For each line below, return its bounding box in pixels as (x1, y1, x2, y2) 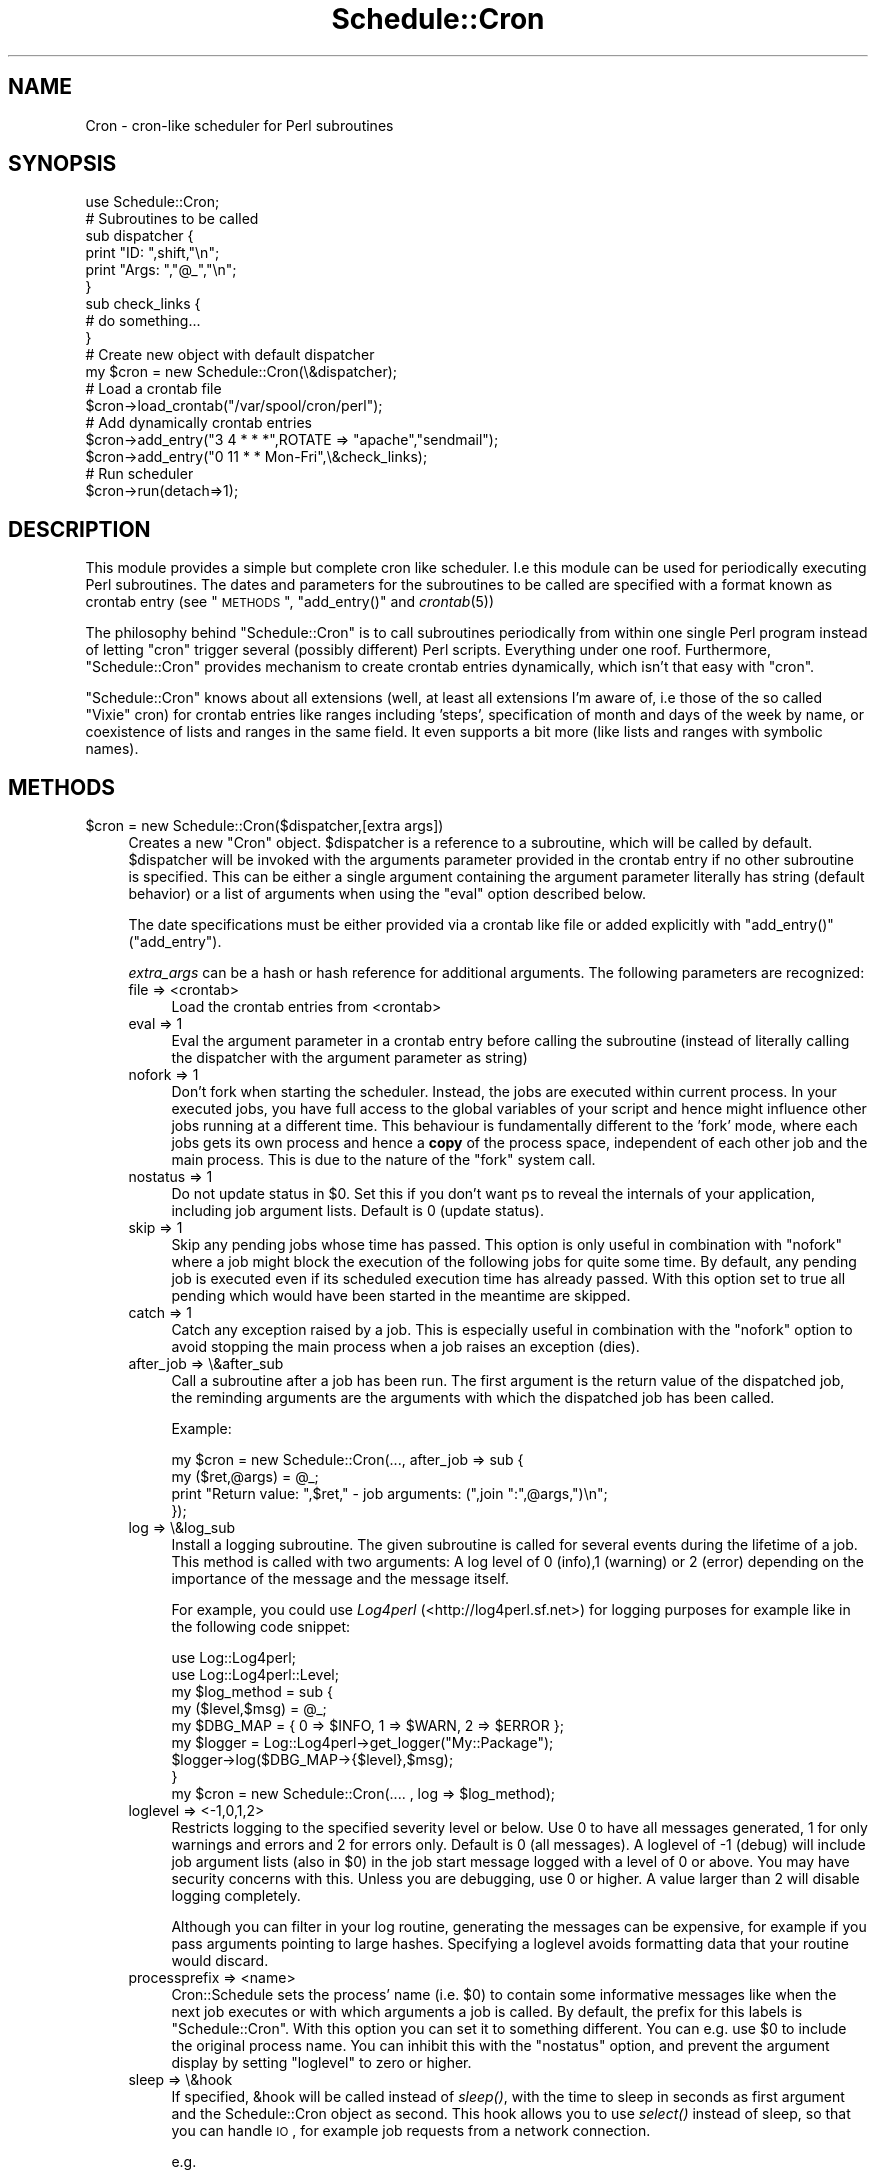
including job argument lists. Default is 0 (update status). (171, 1202, 544, 1220)
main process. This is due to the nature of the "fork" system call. (171, 1151, 596, 1169)
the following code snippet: (171, 1618, 351, 1636)
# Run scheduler (85, 465, 194, 483)
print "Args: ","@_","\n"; (85, 261, 237, 279)
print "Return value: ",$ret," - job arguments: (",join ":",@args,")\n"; (171, 1485, 608, 1503)
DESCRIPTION (8, 516, 151, 542)
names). (85, 740, 139, 758)
